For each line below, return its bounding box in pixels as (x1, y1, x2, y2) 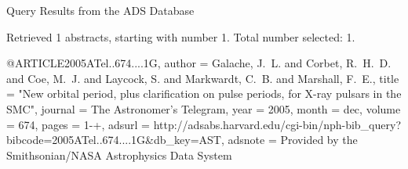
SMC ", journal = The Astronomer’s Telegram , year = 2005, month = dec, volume (6, 100, 401, 117)
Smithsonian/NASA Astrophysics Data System (6, 146, 232, 163)
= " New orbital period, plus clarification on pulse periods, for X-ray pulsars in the (6, 85, 402, 102)
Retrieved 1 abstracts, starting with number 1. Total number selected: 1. (6, 28, 355, 45)
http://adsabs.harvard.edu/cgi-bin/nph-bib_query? (153, 116, 402, 132)
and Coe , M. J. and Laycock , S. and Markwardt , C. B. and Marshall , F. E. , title (6, 70, 399, 86)
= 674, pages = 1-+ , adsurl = (6, 116, 150, 132)
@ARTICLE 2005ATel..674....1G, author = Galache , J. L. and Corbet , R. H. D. (6, 55, 392, 71)
